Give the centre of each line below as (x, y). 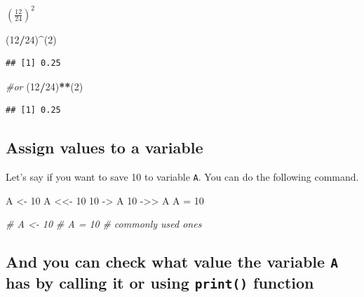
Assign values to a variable (105, 147)
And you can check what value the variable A (172, 262)
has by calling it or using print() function (160, 283)
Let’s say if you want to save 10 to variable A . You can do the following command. (182, 177)
